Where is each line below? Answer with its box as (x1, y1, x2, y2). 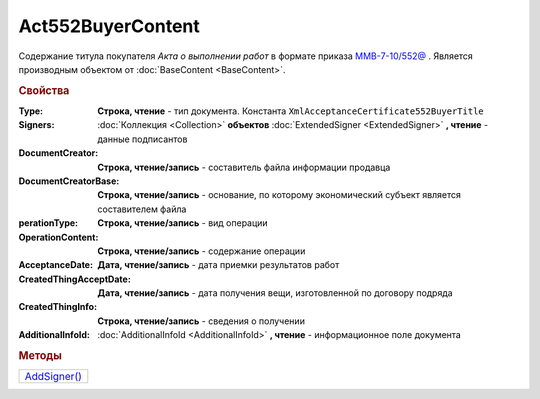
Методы (18, 349, 62, 363)
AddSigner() (24, 370, 82, 384)
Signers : (18, 119, 55, 131)
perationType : (18, 217, 79, 229)
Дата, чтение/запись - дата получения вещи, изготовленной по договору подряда (97, 287, 454, 299)
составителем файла (97, 203, 187, 215)
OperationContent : (18, 231, 99, 243)
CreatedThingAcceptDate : (18, 273, 132, 285)
